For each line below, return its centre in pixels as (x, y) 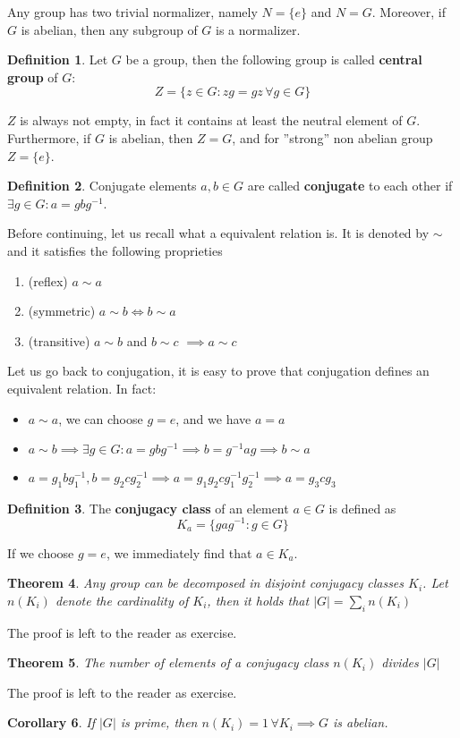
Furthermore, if (49, 137)
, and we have (213, 418)
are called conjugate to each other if (350, 186)
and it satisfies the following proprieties (115, 250)
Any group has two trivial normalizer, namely (132, 12)
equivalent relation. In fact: (82, 388)
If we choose (41, 552)
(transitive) (59, 340)
